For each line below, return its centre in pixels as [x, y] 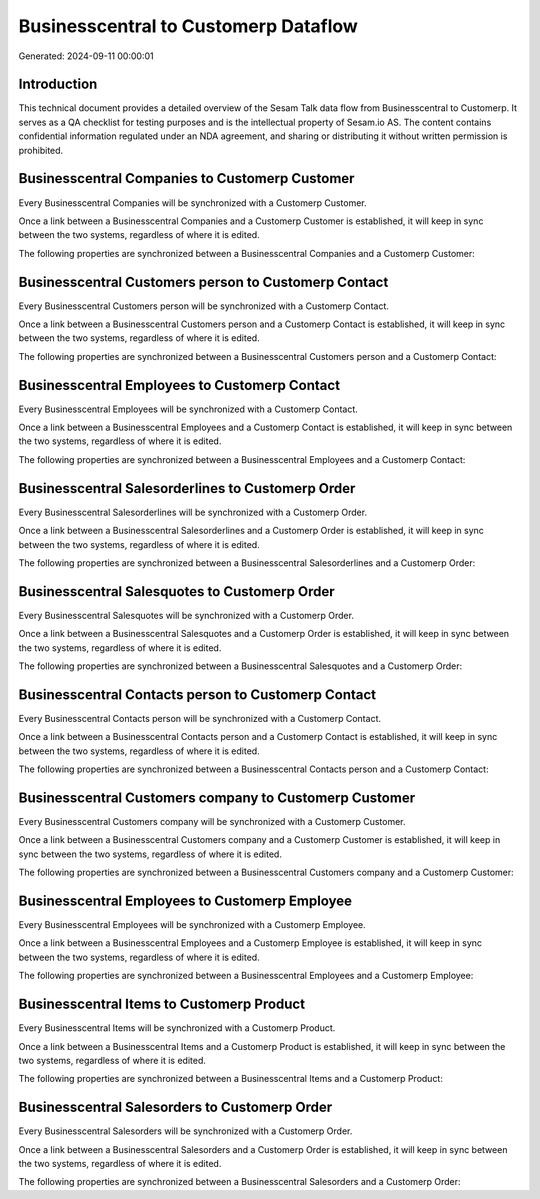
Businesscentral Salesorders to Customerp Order [175, 1107]
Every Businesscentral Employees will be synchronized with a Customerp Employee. [192, 925]
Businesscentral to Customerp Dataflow [188, 26]
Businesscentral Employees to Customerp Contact [179, 385]
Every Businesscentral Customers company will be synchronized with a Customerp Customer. [212, 821]
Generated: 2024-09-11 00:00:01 [86, 56]
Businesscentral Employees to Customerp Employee [185, 900]
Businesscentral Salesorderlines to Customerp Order [187, 488]
